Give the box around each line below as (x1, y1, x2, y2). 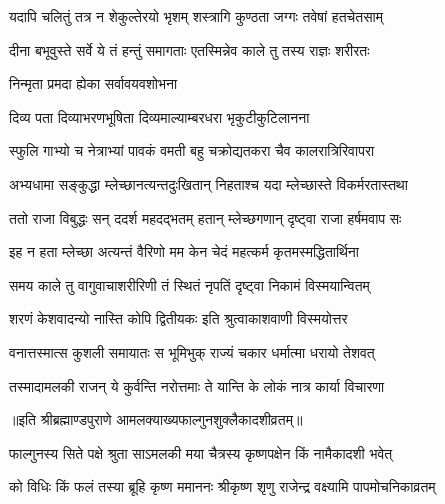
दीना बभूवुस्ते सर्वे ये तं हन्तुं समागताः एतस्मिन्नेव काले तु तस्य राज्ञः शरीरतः (9, 39, 370, 60)
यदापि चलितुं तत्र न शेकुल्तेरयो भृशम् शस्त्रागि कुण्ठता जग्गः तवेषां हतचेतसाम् (9, 6, 383, 26)
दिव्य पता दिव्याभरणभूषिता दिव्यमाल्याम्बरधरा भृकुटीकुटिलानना (9, 106, 310, 127)
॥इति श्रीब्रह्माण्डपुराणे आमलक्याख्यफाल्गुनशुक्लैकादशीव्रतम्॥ (9, 409, 303, 430)
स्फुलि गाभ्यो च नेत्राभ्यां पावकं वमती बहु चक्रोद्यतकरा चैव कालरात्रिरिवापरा (9, 140, 375, 161)
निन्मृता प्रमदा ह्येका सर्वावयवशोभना (9, 73, 178, 94)
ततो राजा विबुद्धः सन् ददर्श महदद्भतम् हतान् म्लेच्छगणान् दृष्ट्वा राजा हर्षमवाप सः (9, 207, 402, 228)
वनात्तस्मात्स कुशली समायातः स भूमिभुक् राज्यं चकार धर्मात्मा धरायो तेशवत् (9, 341, 375, 362)
